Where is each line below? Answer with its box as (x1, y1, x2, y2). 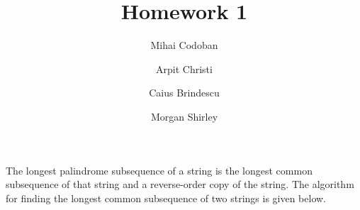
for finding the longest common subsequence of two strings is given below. (6, 190, 327, 205)
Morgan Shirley (150, 109, 218, 123)
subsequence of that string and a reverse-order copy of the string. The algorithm (6, 177, 354, 192)
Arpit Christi (156, 61, 213, 76)
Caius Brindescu (149, 85, 220, 100)
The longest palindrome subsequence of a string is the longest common (6, 162, 313, 177)
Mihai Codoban (150, 38, 218, 52)
